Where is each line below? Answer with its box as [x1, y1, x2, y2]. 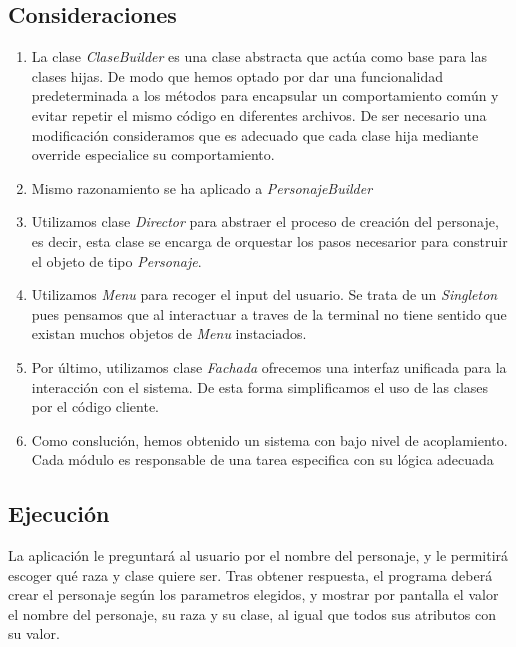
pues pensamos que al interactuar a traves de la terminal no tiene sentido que [31, 303, 507, 324]
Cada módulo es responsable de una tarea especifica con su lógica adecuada [31, 449, 494, 470]
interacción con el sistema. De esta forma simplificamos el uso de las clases [31, 376, 489, 397]
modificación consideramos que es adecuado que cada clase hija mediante [31, 124, 479, 145]
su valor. [8, 623, 60, 644]
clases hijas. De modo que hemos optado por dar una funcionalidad [31, 65, 444, 86]
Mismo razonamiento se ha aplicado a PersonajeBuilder [31, 177, 373, 198]
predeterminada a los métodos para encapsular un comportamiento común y [31, 85, 499, 106]
